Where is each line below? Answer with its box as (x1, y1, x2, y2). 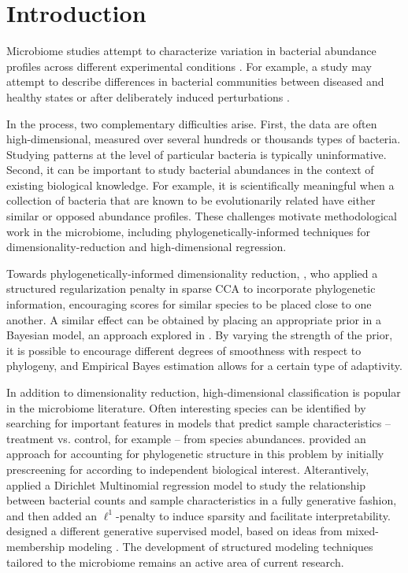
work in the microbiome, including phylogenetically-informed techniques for (6, 223, 370, 239)
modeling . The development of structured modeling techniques (68, 538, 373, 554)
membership (6, 538, 65, 554)
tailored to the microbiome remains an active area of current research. (6, 553, 344, 570)
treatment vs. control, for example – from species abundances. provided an (6, 430, 366, 446)
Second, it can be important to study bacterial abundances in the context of (6, 161, 374, 178)
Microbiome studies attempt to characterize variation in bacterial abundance (6, 43, 376, 59)
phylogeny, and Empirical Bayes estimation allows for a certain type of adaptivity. (6, 357, 402, 374)
